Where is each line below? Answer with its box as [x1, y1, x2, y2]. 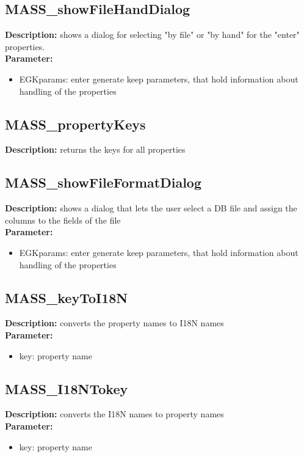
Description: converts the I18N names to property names [5, 408, 224, 420]
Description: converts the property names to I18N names [5, 316, 224, 329]
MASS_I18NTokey [5, 379, 128, 398]
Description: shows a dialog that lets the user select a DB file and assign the [5, 202, 297, 214]
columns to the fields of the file [5, 213, 121, 226]
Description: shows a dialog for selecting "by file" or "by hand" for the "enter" [5, 28, 300, 41]
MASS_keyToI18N [5, 288, 128, 307]
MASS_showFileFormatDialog [5, 173, 202, 192]
